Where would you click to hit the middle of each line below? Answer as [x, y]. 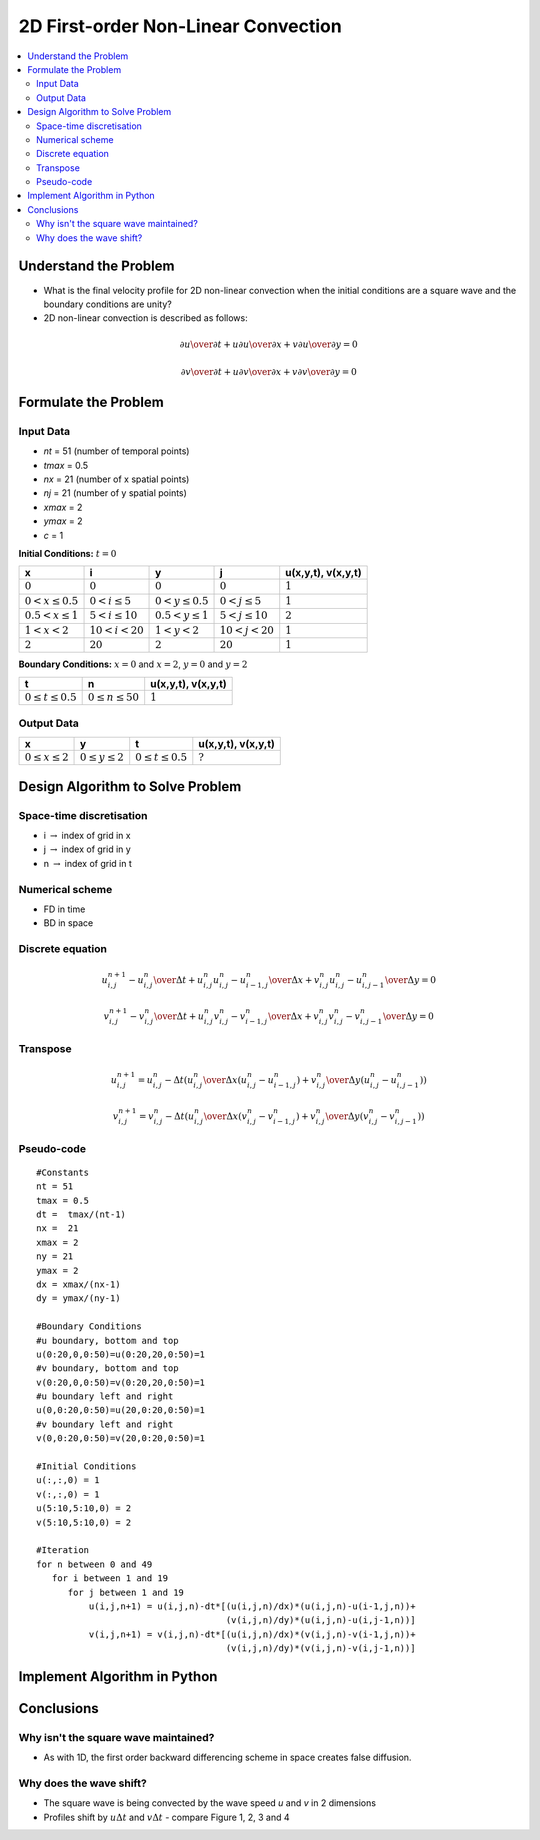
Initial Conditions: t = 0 [67, 553]
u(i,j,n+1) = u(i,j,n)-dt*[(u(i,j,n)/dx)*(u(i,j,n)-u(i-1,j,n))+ [252, 1606]
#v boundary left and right [105, 1424]
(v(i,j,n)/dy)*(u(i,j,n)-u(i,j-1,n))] [320, 1620]
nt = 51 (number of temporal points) [116, 451]
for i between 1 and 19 [110, 1578]
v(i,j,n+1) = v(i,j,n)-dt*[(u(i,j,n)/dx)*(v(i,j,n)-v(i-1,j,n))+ [252, 1634]
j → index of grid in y [87, 849]
